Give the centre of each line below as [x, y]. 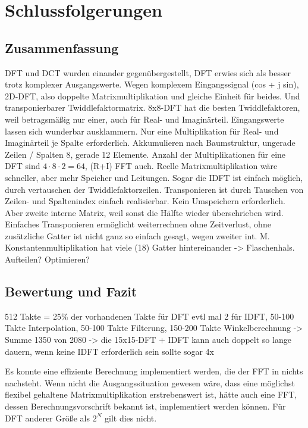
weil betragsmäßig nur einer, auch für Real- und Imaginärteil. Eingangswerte [144, 119]
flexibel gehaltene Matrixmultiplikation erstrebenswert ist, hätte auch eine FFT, [151, 394]
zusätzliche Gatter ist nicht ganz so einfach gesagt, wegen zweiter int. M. [137, 235]
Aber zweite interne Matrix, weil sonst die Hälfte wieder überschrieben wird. [144, 212]
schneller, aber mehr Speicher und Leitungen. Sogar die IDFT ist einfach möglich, [154, 177]
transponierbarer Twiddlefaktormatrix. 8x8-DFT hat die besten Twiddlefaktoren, [153, 107]
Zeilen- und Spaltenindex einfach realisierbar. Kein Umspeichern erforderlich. [145, 201]
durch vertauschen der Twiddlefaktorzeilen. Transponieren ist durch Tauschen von [154, 189]
